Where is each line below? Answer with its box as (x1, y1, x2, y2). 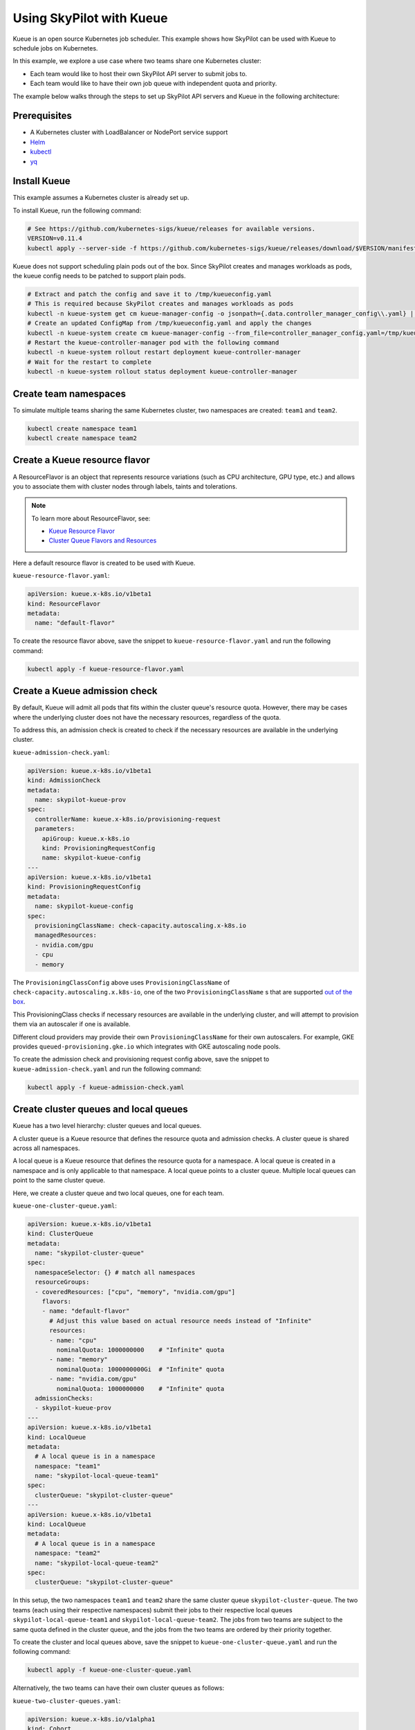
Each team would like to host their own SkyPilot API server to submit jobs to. (30, 69, 248, 78)
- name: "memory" (49, 1356, 109, 1363)
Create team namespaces (12, 388, 126, 399)
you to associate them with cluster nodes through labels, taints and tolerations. (12, 482, 238, 491)
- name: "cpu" (49, 1336, 97, 1344)
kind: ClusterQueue (27, 1230, 93, 1238)
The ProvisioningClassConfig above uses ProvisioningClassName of (12, 978, 230, 986)
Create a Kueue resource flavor (12, 454, 150, 466)
